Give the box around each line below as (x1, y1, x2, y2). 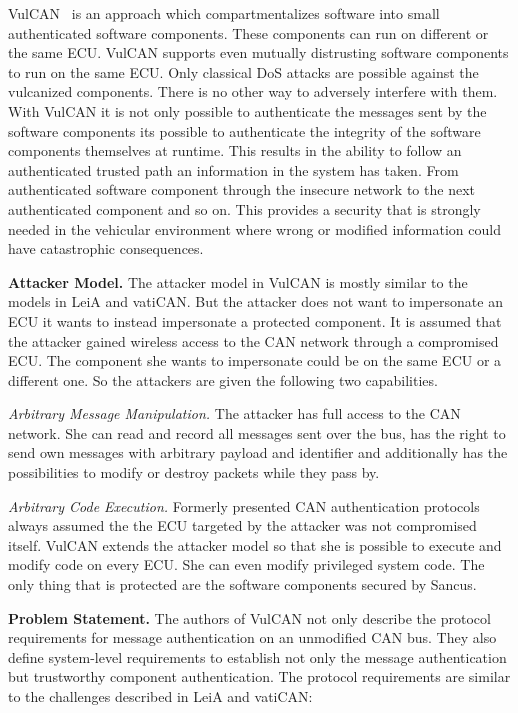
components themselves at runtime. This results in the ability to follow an (8, 140, 462, 161)
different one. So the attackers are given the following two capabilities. (8, 369, 438, 390)
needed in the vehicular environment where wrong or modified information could (8, 218, 501, 239)
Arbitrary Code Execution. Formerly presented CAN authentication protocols (8, 495, 480, 516)
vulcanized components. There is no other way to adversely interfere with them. (8, 81, 498, 102)
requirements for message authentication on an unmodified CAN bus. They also (8, 627, 497, 648)
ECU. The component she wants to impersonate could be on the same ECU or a (8, 350, 502, 371)
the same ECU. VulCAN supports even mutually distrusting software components (8, 42, 509, 63)
